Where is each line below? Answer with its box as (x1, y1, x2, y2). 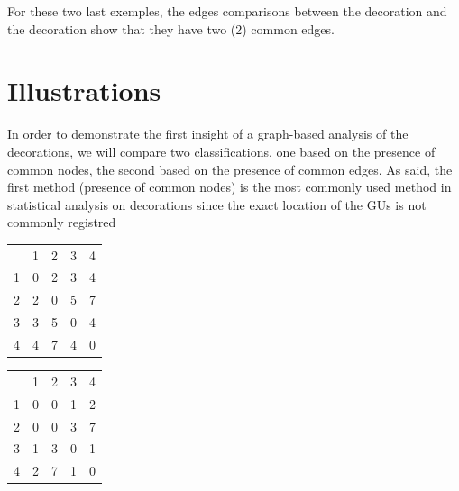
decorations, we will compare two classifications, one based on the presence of (7, 141, 436, 160)
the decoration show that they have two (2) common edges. (7, 19, 335, 38)
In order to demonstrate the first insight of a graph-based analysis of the (7, 124, 409, 143)
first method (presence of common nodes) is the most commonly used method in (7, 177, 452, 196)
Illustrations (7, 72, 161, 109)
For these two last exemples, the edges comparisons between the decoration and (7, 2, 447, 20)
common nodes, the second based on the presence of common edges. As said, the (7, 159, 453, 178)
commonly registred (7, 213, 116, 232)
